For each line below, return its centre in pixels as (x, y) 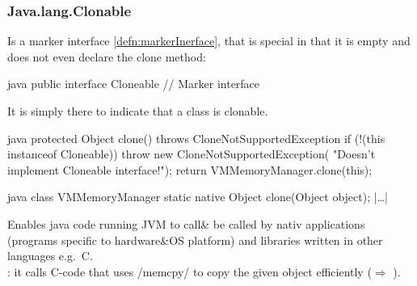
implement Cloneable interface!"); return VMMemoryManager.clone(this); (190, 169)
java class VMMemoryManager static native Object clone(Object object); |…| (198, 197)
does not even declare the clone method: (107, 56)
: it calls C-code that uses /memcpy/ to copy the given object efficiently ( (190, 271)
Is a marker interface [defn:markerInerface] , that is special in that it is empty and (209, 41)
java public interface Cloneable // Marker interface (134, 84)
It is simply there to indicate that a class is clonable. (138, 111)
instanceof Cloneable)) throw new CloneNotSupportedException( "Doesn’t (192, 154)
